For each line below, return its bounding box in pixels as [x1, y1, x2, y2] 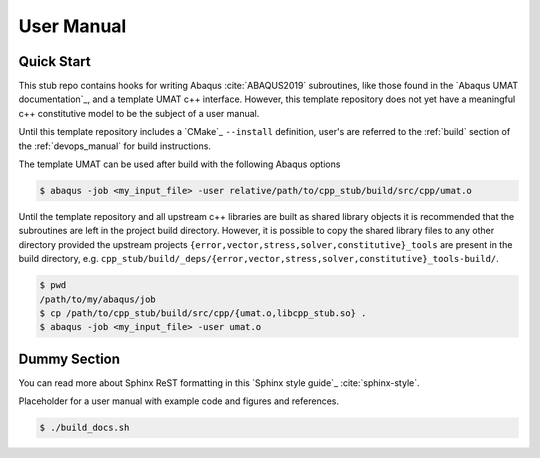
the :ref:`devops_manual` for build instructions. [18, 140, 212, 152]
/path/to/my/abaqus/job [39, 293, 157, 305]
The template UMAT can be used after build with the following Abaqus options [18, 158, 341, 170]
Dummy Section [18, 350, 120, 367]
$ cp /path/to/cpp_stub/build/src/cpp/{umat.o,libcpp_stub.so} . [39, 307, 367, 319]
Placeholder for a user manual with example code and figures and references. [18, 395, 340, 407]
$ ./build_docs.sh [39, 422, 130, 434]
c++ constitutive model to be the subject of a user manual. [18, 107, 260, 119]
